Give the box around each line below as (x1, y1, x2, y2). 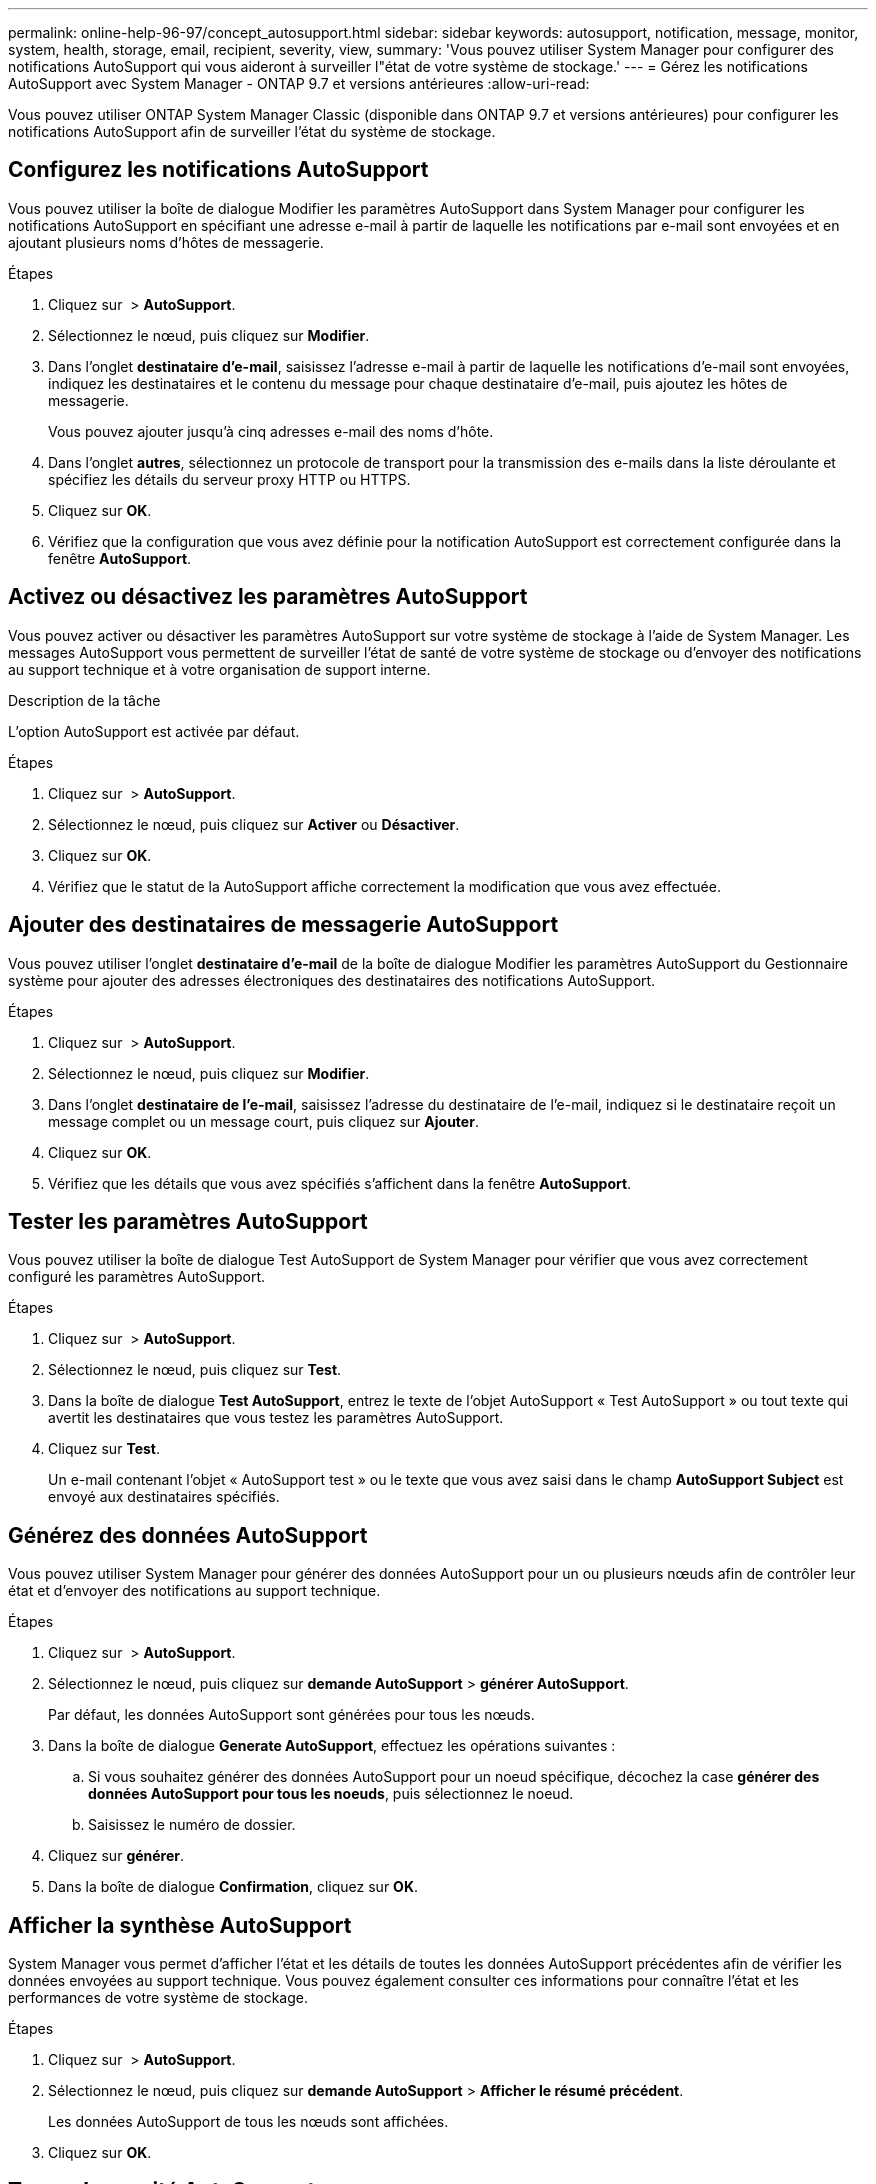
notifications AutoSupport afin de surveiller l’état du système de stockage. (8, 123, 496, 140)
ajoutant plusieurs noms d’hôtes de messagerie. (8, 233, 324, 251)
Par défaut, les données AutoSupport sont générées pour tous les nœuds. (48, 1706, 535, 1724)
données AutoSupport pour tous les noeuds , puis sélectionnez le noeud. (88, 1785, 574, 1803)
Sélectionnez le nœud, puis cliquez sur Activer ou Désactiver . (48, 815, 460, 833)
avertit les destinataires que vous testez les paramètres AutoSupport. (48, 1409, 504, 1427)
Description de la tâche (8, 691, 161, 709)
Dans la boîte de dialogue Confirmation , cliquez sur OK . (48, 1878, 418, 1896)
